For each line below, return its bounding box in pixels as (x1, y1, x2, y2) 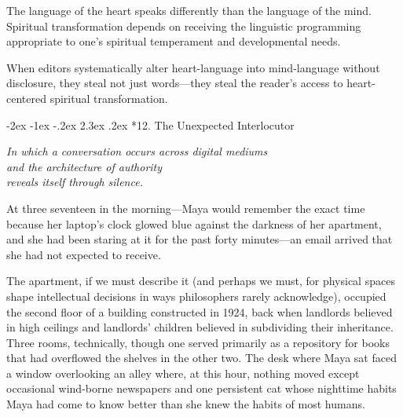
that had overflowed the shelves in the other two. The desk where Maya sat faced (6, 349, 397, 366)
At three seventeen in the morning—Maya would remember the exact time (6, 199, 365, 216)
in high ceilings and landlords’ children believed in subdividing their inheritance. (6, 319, 394, 335)
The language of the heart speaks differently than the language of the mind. (6, 2, 372, 18)
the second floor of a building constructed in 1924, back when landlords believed (6, 303, 393, 320)
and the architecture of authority (6, 158, 163, 174)
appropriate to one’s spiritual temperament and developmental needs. (6, 33, 341, 49)
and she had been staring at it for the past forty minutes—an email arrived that (6, 231, 393, 247)
